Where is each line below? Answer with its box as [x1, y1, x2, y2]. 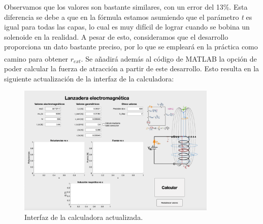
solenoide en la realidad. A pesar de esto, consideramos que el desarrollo [4, 31, 228, 42]
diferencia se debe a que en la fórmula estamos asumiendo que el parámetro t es [4, 11, 252, 22]
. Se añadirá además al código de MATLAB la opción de [81, 53, 257, 64]
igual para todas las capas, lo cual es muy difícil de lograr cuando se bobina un [4, 21, 250, 32]
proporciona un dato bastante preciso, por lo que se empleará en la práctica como [4, 41, 258, 52]
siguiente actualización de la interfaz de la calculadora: [4, 73, 174, 83]
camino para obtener [4, 53, 69, 64]
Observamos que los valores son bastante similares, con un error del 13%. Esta [4, 2, 248, 12]
